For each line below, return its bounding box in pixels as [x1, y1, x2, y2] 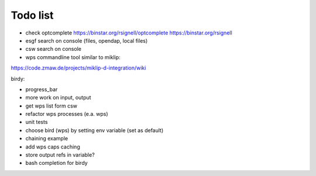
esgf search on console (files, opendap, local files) [25, 37, 148, 44]
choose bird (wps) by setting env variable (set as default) [25, 126, 164, 134]
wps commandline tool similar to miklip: [25, 53, 121, 61]
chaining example [25, 135, 68, 142]
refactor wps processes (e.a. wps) [25, 111, 108, 118]
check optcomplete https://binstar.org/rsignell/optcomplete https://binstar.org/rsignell [25, 29, 232, 36]
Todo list [11, 9, 54, 22]
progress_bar [25, 85, 58, 93]
